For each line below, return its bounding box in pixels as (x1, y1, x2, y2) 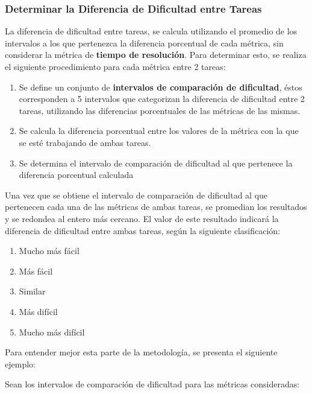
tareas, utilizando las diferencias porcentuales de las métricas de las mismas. (19, 104, 301, 116)
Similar (19, 285, 46, 297)
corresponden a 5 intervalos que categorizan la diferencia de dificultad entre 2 (19, 92, 305, 105)
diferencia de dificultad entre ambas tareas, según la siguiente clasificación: (5, 224, 281, 237)
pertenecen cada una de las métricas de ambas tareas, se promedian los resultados (5, 200, 307, 213)
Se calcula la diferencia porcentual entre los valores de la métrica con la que (19, 124, 299, 137)
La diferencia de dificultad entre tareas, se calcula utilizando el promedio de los (5, 25, 298, 37)
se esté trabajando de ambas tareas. (19, 136, 151, 148)
